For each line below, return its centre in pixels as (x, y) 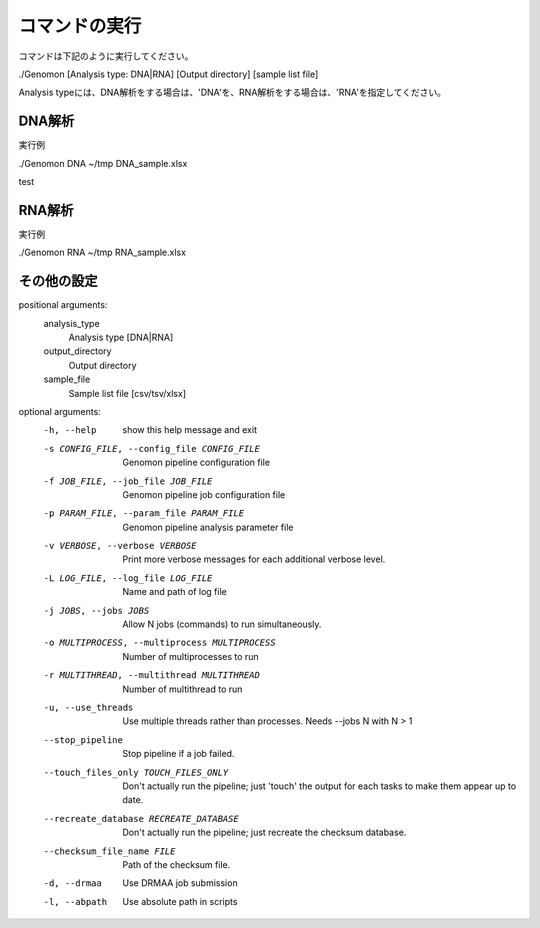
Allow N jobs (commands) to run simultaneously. (222, 624)
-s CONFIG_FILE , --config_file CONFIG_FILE (151, 448)
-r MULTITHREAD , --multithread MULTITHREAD (151, 675)
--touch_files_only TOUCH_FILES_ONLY (136, 772)
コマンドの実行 (80, 26)
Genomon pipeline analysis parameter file (208, 527)
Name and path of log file (174, 592)
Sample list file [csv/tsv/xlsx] (127, 393)
